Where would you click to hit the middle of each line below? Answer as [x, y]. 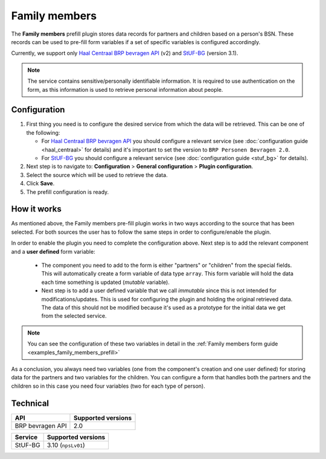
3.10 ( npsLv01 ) [66, 445]
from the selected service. [74, 316]
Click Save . [40, 184]
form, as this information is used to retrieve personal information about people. [125, 89]
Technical [30, 403]
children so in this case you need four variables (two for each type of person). [108, 386]
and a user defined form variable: [53, 251]
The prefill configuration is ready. [68, 192]
